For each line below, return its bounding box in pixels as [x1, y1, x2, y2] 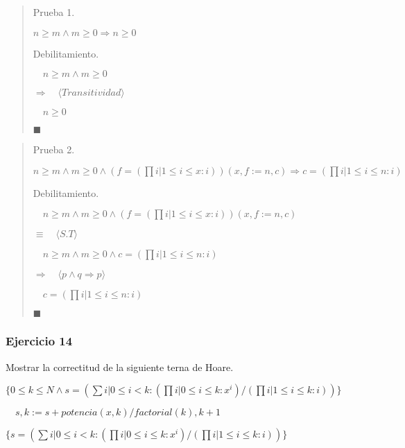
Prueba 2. [33, 142, 75, 157]
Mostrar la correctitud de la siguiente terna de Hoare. [6, 359, 234, 374]
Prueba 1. [33, 5, 75, 19]
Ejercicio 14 [6, 332, 73, 350]
